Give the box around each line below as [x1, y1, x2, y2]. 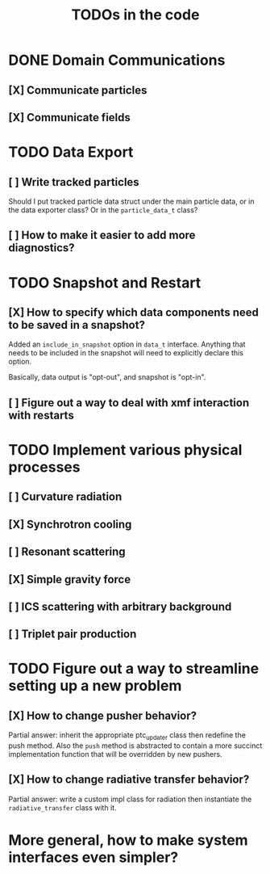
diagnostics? [8, 241, 75, 255]
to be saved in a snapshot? [8, 317, 145, 332]
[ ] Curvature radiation [8, 490, 123, 504]
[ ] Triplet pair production [8, 628, 137, 641]
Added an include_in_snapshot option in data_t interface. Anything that [8, 339, 246, 349]
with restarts [8, 408, 74, 422]
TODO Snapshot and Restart [8, 273, 201, 292]
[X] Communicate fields [8, 111, 131, 124]
